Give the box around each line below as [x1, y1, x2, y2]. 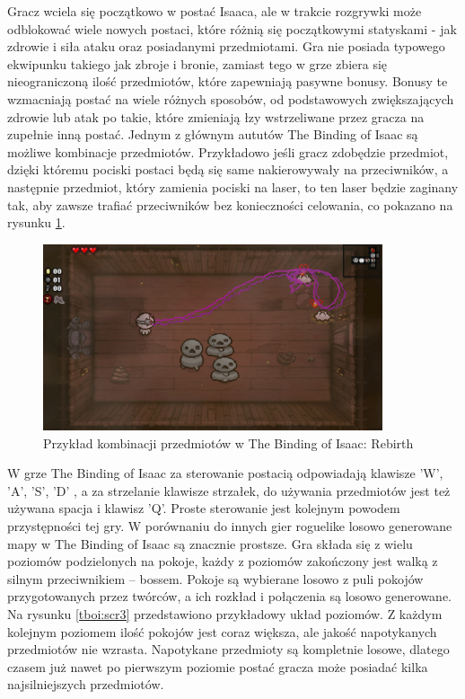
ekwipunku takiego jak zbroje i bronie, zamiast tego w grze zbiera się [7, 54, 388, 73]
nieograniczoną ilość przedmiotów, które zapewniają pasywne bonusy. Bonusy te [7, 72, 448, 91]
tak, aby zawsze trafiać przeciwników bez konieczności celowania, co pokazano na [7, 195, 453, 214]
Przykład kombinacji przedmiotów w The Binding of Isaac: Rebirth [43, 433, 414, 452]
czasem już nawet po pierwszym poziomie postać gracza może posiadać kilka [7, 657, 428, 676]
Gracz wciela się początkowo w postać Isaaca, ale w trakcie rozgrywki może [7, 2, 422, 20]
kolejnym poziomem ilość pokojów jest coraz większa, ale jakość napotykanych [7, 622, 437, 641]
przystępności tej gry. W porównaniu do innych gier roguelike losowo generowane [7, 517, 452, 535]
